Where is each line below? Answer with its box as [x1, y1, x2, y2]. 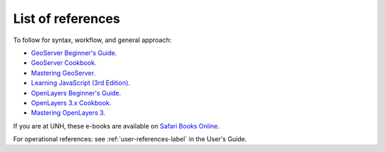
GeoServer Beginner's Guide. [31, 49, 118, 57]
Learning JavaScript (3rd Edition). [31, 78, 130, 87]
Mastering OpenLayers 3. [31, 108, 106, 117]
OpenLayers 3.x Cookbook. [31, 98, 112, 107]
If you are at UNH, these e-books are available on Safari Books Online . [13, 121, 220, 130]
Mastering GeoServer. [31, 69, 96, 77]
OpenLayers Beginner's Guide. [31, 88, 121, 97]
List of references [13, 11, 120, 26]
